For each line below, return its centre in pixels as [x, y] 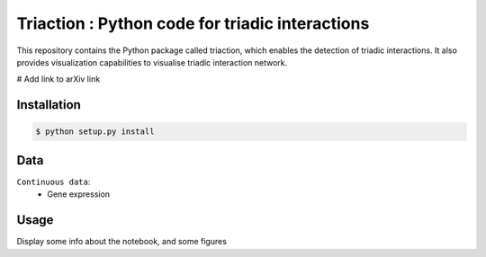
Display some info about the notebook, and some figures [121, 242]
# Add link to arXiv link [58, 79]
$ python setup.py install [95, 132]
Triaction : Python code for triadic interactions [193, 23]
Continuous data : [54, 182]
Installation [49, 105]
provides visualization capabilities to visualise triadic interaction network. [152, 62]
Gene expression [79, 194]
